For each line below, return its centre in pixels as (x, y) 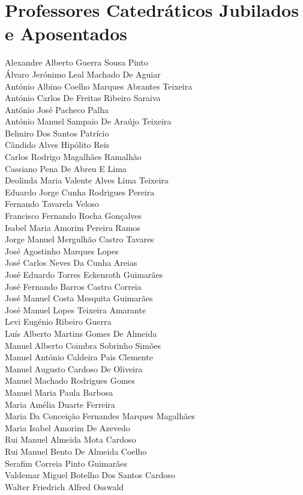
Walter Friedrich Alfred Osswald (64, 486)
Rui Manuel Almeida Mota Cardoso (70, 439)
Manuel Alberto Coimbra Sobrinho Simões (83, 345)
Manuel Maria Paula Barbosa (59, 392)
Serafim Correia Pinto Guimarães (66, 463)
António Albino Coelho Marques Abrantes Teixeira (99, 86)
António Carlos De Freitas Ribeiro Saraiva (83, 98)
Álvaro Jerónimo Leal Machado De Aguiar (83, 74)
